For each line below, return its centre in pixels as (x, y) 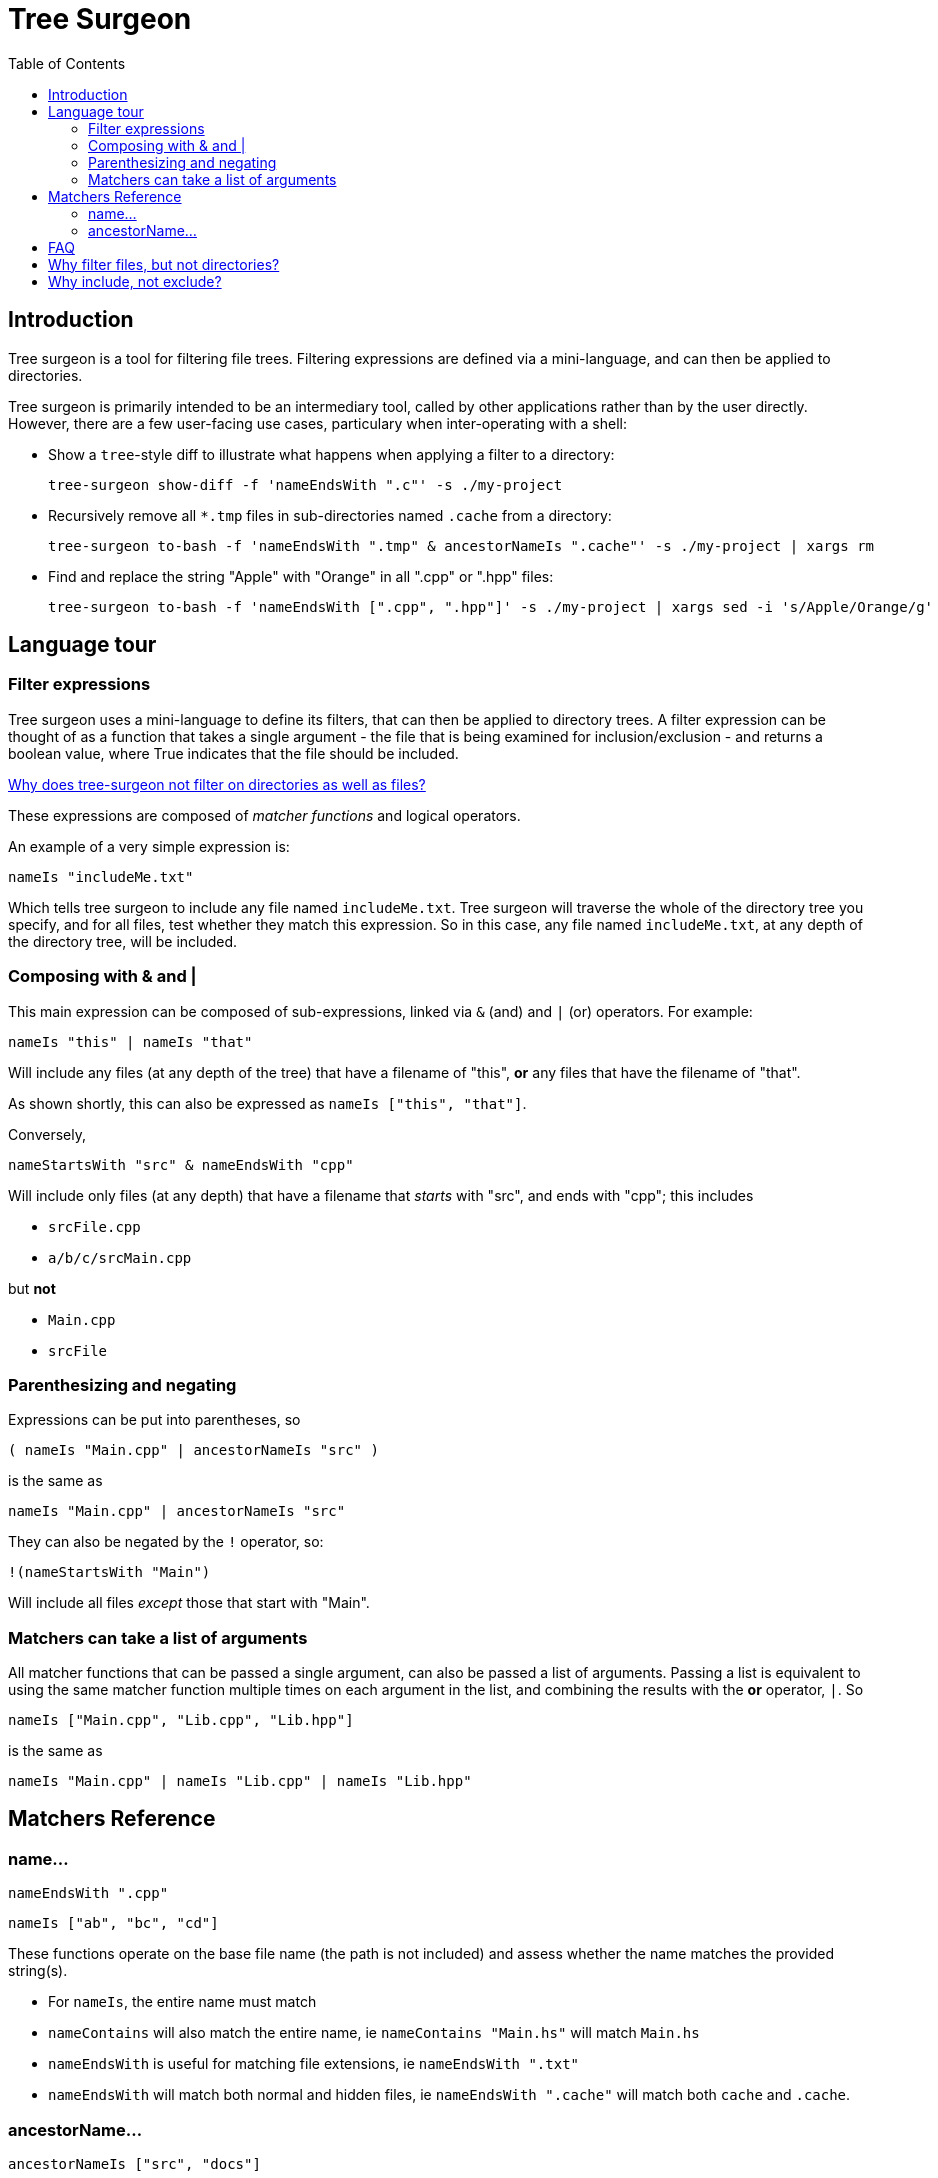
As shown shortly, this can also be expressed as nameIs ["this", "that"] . (267, 1103)
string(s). (38, 1971)
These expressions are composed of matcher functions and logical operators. (264, 815)
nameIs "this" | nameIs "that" (130, 1041)
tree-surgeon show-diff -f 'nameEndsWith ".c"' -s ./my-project (305, 484)
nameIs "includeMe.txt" (101, 876)
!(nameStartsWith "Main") (109, 1572)
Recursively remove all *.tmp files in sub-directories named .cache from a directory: (330, 515)
